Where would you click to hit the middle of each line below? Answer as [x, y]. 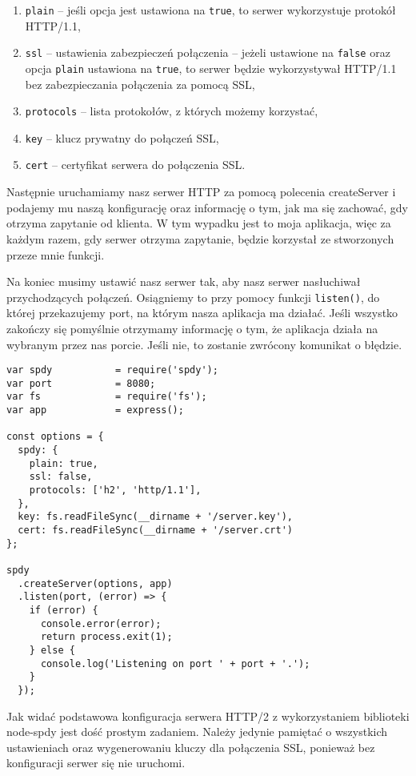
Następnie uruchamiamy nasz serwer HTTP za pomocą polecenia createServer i [201, 192]
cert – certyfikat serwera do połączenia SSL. [135, 165]
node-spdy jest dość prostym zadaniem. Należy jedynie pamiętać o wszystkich [197, 732]
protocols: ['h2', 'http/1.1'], [115, 491]
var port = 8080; [81, 383]
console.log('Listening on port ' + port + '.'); [175, 663]
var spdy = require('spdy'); [112, 370]
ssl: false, [61, 477]
